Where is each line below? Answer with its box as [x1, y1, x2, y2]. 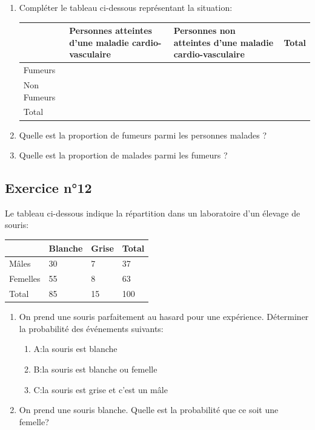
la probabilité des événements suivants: [19, 322, 164, 334]
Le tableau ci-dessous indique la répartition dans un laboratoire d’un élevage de [5, 206, 300, 219]
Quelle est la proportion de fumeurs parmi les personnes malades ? [19, 128, 267, 141]
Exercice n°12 [5, 178, 92, 197]
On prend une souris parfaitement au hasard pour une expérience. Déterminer [19, 310, 309, 323]
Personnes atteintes [69, 24, 152, 37]
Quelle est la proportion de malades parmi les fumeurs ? [19, 149, 228, 161]
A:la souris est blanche [33, 342, 118, 355]
